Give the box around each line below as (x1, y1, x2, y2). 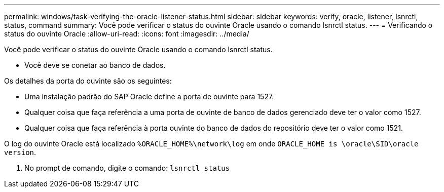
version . (4, 148, 36, 157)
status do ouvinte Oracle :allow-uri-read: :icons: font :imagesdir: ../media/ (4, 29, 249, 38)
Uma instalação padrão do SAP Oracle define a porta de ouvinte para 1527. (24, 92, 274, 101)
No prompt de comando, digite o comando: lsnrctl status (24, 164, 230, 172)
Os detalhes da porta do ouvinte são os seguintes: (4, 76, 172, 85)
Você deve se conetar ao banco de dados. (24, 61, 166, 69)
